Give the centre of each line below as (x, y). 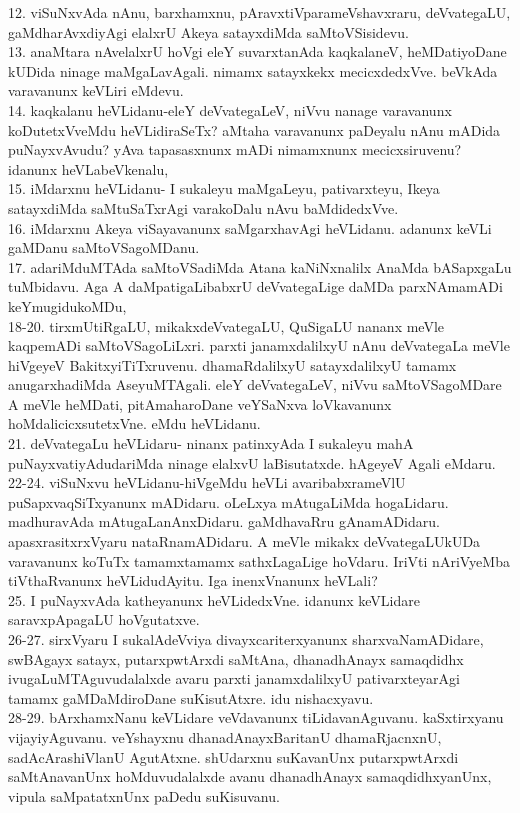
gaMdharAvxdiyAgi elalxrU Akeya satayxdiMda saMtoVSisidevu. (208, 31)
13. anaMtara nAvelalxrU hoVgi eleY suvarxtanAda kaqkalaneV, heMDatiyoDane (257, 51)
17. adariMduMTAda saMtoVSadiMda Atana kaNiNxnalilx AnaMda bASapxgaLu (260, 266)
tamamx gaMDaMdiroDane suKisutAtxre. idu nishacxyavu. (191, 697)
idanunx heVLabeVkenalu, (88, 168)
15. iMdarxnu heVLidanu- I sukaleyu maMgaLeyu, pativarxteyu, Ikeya (224, 188)
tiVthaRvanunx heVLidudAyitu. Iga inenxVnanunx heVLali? (193, 580)
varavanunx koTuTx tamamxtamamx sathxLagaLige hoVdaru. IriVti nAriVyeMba (259, 560)
